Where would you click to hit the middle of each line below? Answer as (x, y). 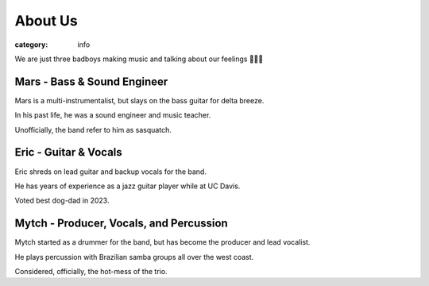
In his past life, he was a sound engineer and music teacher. (113, 115)
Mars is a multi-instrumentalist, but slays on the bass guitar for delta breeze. (139, 100)
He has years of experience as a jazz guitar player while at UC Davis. (128, 186)
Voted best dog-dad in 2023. (62, 201)
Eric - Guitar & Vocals (68, 152)
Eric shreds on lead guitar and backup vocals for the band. (110, 172)
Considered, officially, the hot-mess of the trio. (91, 271)
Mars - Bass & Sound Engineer (91, 81)
